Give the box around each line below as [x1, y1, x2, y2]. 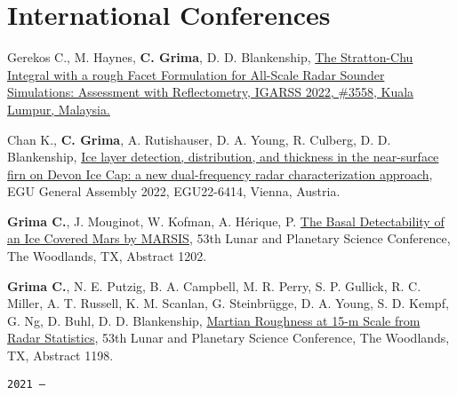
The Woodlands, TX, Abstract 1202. [7, 247, 207, 265]
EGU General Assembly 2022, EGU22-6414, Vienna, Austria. [7, 182, 341, 201]
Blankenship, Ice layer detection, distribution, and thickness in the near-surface [7, 147, 439, 166]
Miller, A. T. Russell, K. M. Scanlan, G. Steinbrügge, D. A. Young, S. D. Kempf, [7, 294, 449, 312]
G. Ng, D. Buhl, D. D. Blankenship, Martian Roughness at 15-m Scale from [7, 311, 421, 329]
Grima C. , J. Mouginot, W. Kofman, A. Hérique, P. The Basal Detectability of [7, 211, 445, 230]
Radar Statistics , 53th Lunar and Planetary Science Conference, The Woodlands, [7, 328, 450, 347]
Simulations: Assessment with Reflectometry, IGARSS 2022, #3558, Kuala [7, 83, 414, 101]
